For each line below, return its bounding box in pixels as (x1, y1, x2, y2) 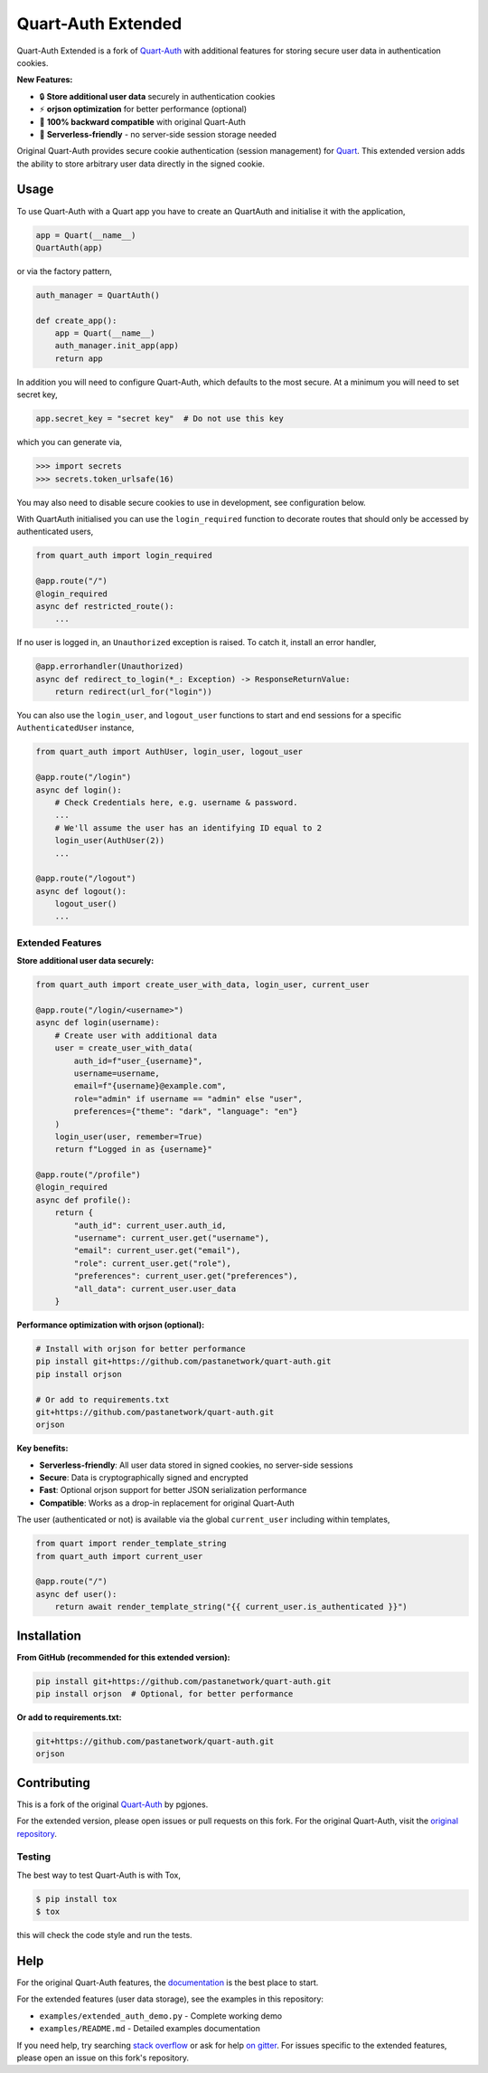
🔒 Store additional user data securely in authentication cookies (39, 90, 276, 101)
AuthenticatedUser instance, (16, 722, 135, 733)
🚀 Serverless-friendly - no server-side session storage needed (39, 128, 277, 139)
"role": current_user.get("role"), (73, 1258, 232, 1269)
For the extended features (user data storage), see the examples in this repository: (16, 1993, 324, 2004)
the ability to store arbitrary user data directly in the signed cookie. (16, 158, 266, 169)
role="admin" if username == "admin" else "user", (73, 1093, 303, 1104)
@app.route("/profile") (35, 1170, 142, 1180)
